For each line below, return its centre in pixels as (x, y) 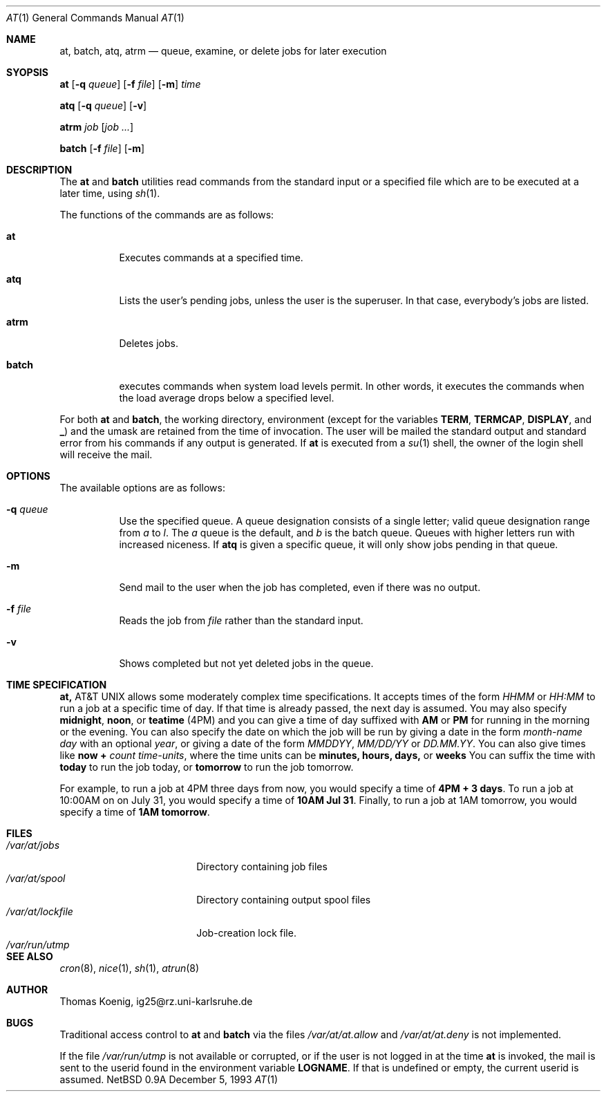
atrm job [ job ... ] (97, 127)
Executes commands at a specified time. (211, 257)
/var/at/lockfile (40, 911)
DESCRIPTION (39, 170)
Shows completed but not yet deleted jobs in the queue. (246, 663)
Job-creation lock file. (246, 933)
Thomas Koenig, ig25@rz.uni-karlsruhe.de (156, 1001)
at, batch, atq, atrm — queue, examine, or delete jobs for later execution (223, 51)
